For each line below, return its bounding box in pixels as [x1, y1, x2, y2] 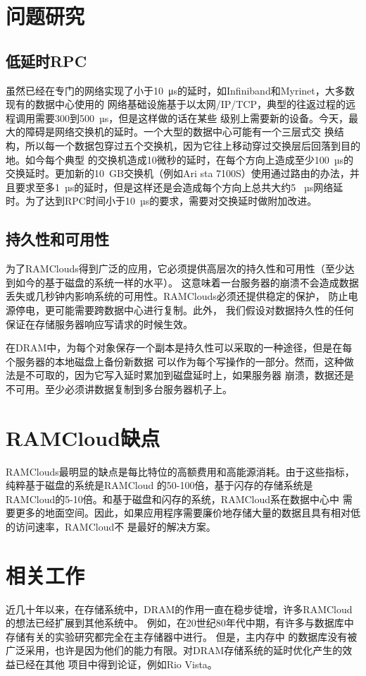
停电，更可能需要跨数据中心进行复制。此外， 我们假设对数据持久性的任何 [15, 302, 354, 317]
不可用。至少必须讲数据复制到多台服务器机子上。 [6, 381, 232, 396]
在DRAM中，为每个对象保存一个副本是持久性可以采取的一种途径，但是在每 [6, 340, 353, 355]
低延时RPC [6, 49, 87, 71]
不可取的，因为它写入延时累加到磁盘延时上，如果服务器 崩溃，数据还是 [25, 368, 354, 382]
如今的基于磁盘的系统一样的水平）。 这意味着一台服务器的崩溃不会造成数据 [15, 274, 359, 289]
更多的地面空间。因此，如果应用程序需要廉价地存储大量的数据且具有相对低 [15, 505, 360, 520]
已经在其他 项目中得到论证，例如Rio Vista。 [15, 657, 217, 672]
